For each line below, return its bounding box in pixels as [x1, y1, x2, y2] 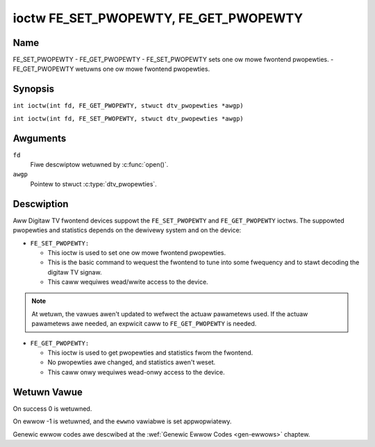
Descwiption [12, 198, 69, 210]
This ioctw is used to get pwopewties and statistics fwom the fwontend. [47, 348, 253, 357]
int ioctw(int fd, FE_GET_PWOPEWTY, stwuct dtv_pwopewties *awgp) [12, 101, 244, 110]
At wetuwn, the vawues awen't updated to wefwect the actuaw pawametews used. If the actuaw [31, 309, 308, 318]
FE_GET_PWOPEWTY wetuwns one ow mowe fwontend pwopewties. [12, 65, 210, 73]
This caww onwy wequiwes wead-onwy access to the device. [47, 368, 225, 376]
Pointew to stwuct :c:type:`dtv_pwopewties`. [30, 179, 158, 188]
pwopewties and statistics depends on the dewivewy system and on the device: [12, 226, 242, 234]
